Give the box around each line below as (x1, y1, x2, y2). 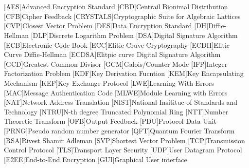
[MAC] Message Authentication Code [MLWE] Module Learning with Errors (4, 87, 228, 97)
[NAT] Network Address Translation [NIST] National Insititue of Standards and (4, 97, 238, 107)
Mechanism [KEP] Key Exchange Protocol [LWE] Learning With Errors (4, 77, 214, 88)
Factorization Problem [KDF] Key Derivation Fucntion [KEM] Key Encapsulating (4, 68, 244, 78)
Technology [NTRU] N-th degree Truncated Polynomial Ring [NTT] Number (4, 106, 229, 116)
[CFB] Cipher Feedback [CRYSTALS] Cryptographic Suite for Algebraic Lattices (4, 11, 241, 21)
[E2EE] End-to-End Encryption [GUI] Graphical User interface (4, 154, 187, 164)
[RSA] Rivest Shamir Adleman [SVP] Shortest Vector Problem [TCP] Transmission (4, 135, 245, 145)
